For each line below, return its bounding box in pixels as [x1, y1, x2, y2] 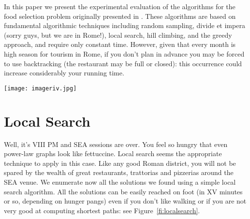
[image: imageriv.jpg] [4, 85, 77, 92]
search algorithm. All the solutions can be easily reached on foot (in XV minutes [4, 186, 243, 196]
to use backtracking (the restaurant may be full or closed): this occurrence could [4, 58, 242, 68]
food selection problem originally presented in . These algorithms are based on [4, 11, 236, 21]
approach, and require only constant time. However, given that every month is [4, 39, 236, 49]
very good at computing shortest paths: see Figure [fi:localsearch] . [4, 205, 200, 215]
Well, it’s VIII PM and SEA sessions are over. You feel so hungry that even [4, 139, 228, 149]
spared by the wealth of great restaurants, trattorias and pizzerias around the [4, 167, 234, 177]
